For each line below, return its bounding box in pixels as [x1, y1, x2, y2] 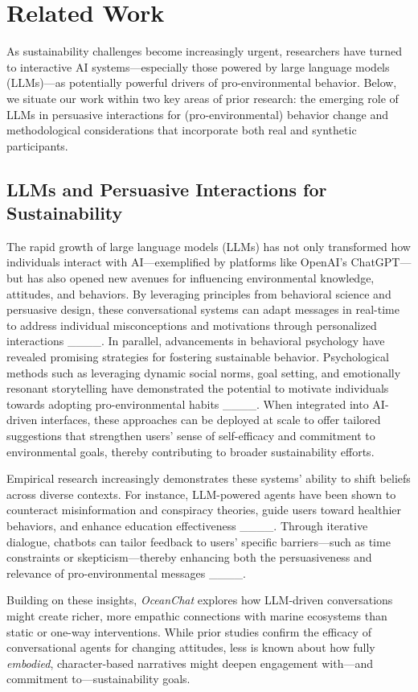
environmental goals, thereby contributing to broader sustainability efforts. [6, 443, 375, 459]
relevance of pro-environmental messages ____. [6, 564, 246, 581]
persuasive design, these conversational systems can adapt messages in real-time [6, 301, 400, 318]
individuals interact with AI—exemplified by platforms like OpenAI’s [6, 253, 347, 270]
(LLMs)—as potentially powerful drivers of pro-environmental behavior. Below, [6, 74, 397, 91]
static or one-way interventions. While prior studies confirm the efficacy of [6, 623, 371, 640]
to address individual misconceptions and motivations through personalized [6, 316, 377, 333]
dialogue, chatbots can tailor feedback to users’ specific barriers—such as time [6, 533, 391, 550]
